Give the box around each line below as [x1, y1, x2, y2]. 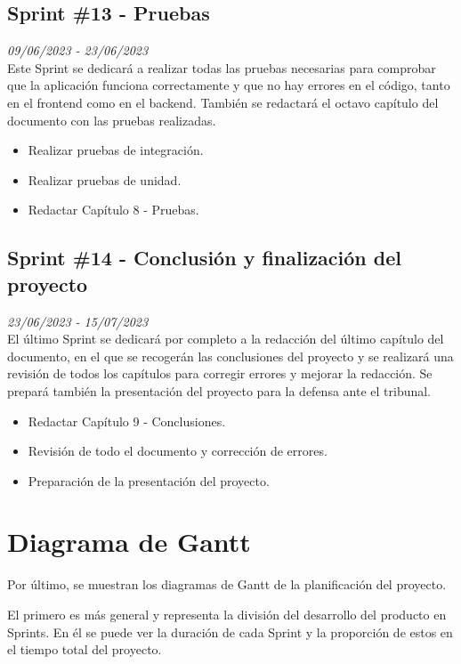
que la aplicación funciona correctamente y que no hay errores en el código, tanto [7, 76, 450, 94]
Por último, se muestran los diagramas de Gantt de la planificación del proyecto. [7, 575, 447, 594]
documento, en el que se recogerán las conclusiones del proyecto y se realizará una [7, 346, 454, 365]
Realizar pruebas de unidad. [28, 170, 182, 189]
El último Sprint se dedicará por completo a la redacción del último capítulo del [7, 329, 444, 348]
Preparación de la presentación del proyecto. [28, 471, 270, 490]
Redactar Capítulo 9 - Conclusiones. [28, 411, 226, 430]
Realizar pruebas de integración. [28, 141, 204, 159]
